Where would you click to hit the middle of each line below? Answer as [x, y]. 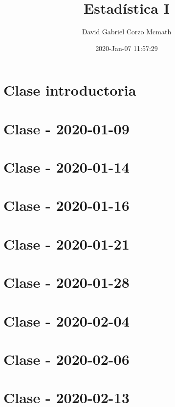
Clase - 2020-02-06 [66, 359]
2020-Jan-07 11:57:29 [127, 48]
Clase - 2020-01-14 [66, 167]
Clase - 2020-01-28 [66, 282]
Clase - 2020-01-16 [66, 205]
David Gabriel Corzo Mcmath [127, 32]
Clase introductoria [70, 90]
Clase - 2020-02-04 [66, 320]
